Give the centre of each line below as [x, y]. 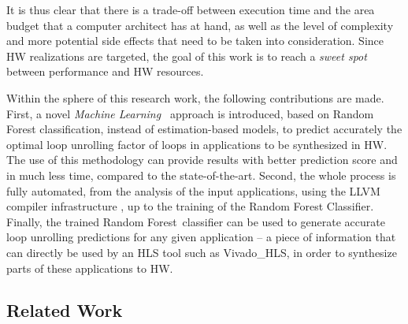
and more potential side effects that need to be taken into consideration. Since [195, 41]
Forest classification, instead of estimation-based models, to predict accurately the [204, 129]
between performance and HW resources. [105, 71]
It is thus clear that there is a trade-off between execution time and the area [191, 9]
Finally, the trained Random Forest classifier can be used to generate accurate [196, 221]
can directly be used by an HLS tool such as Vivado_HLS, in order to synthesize [202, 252]
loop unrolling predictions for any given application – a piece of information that [201, 237]
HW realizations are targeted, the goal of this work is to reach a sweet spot [187, 56]
